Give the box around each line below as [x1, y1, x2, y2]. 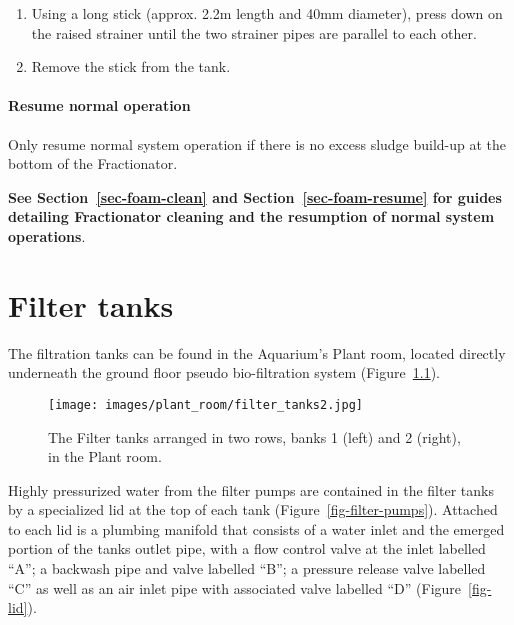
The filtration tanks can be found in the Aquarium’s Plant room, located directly [8, 342, 506, 363]
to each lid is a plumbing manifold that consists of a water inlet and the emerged [8, 518, 505, 539]
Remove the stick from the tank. [31, 56, 231, 77]
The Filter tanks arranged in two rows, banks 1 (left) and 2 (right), [48, 426, 461, 447]
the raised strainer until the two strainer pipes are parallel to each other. [31, 22, 477, 43]
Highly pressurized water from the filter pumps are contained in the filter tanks [8, 479, 494, 500]
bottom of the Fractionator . [8, 153, 178, 174]
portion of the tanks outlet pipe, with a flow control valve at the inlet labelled [8, 538, 486, 559]
